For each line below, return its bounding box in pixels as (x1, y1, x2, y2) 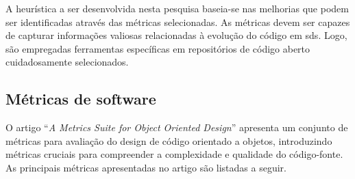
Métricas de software (5, 88, 156, 109)
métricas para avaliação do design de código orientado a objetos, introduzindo (5, 133, 332, 148)
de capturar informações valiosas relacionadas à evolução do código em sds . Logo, (5, 28, 347, 42)
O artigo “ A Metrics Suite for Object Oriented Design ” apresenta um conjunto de (5, 120, 348, 135)
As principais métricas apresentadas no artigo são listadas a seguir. (5, 160, 286, 174)
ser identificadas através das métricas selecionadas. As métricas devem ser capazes (5, 14, 350, 29)
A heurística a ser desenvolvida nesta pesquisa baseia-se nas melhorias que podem (5, 1, 349, 15)
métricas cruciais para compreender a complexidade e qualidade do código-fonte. (5, 147, 343, 161)
